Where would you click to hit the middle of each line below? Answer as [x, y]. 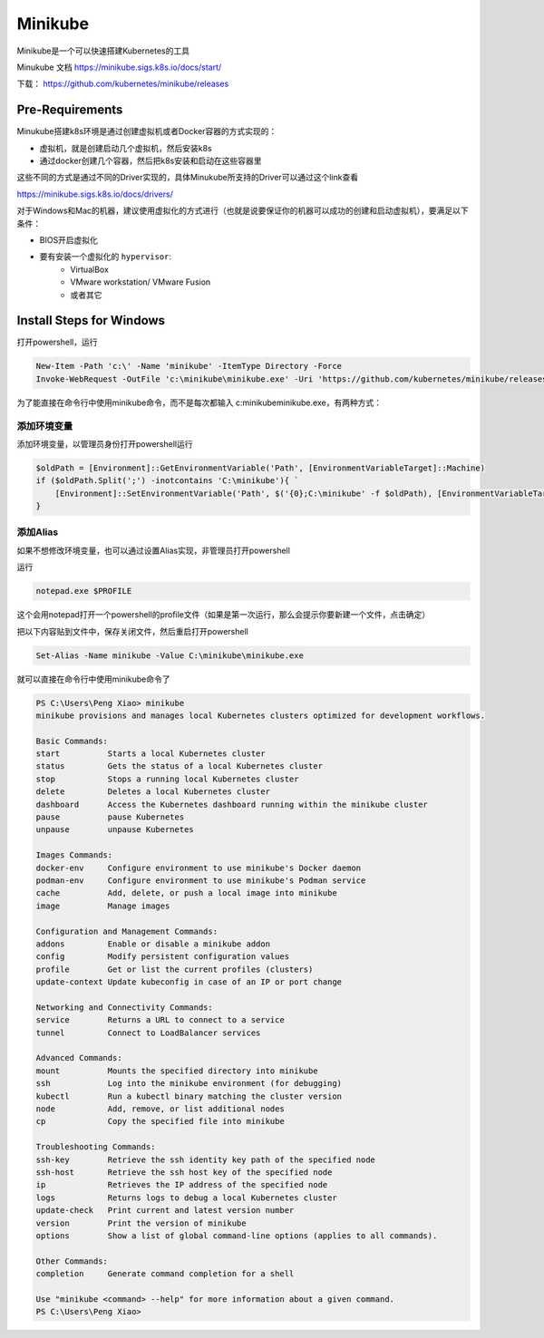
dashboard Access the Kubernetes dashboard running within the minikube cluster [232, 804]
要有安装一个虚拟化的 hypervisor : [106, 257]
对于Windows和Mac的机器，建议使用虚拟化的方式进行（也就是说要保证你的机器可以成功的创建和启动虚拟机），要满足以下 [243, 211]
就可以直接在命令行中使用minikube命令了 [94, 679]
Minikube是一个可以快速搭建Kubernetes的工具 [103, 51]
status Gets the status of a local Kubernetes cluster [180, 766]
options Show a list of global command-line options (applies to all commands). [237, 1236]
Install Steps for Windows [91, 320]
